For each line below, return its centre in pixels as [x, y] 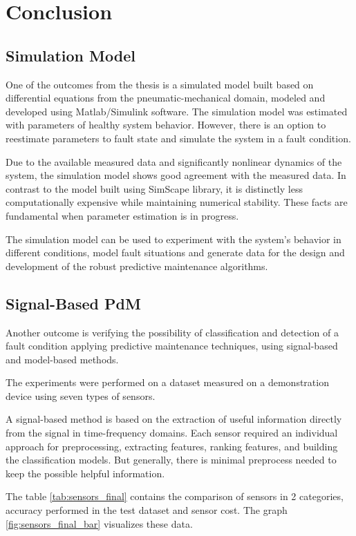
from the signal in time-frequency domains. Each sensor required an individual [172, 433]
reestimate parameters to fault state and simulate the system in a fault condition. [178, 138]
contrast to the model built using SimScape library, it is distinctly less [154, 188]
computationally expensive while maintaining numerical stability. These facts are [177, 202]
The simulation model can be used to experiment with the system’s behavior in [174, 239]
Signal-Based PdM [73, 303]
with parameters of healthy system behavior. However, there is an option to [166, 125]
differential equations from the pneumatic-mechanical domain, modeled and [166, 98]
